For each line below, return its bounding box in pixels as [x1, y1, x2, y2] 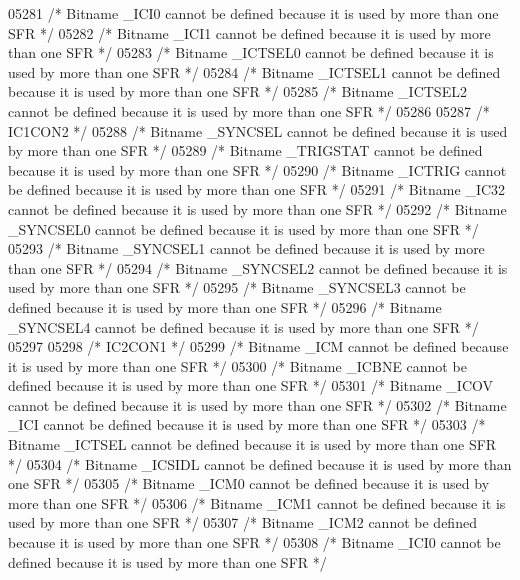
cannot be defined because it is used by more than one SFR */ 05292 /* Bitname [8, 198, 507, 219]
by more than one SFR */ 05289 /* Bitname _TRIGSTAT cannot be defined [8, 140, 483, 161]
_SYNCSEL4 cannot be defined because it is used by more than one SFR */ [8, 316, 479, 337]
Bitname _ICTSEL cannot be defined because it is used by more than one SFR [8, 434, 497, 455]
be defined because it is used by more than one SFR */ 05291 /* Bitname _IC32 [8, 179, 506, 200]
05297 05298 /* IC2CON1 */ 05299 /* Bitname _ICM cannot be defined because [8, 336, 509, 357]
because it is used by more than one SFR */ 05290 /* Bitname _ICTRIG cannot [8, 159, 507, 180]
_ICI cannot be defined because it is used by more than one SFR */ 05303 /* [8, 414, 486, 435]
